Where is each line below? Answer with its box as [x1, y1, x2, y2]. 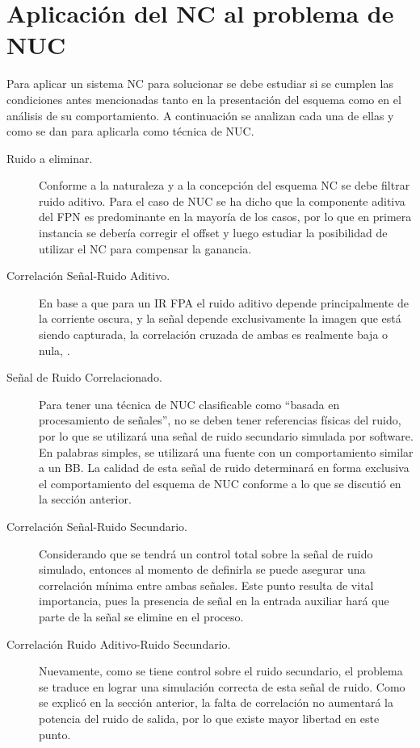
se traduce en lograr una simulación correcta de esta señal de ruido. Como [39, 678, 405, 695]
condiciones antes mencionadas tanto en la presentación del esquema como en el [6, 90, 401, 107]
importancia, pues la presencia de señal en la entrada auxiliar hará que [39, 592, 389, 609]
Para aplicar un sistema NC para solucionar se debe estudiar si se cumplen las [6, 75, 393, 92]
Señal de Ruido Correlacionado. [6, 369, 162, 386]
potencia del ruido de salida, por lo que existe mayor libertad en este [39, 709, 380, 726]
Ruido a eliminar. [6, 149, 93, 166]
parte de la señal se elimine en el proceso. [39, 608, 244, 625]
